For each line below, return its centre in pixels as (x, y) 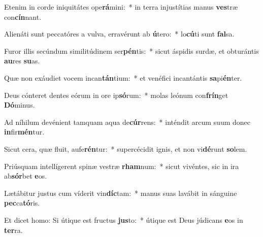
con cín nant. (23, 16)
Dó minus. (20, 105)
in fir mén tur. (24, 132)
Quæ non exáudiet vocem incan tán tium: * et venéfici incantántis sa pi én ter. (123, 77)
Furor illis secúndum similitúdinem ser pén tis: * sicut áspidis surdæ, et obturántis (131, 50)
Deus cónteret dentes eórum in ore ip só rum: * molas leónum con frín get (116, 95)
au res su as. (22, 61)
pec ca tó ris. (22, 203)
